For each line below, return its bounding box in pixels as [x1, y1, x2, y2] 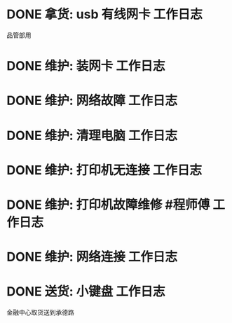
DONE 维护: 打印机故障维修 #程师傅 [6, 197, 210, 212]
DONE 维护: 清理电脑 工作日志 [6, 128, 178, 144]
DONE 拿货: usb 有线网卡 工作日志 [6, 6, 203, 22]
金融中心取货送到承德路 [6, 308, 74, 316]
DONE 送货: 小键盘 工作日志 [6, 284, 165, 300]
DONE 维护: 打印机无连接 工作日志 [6, 162, 203, 178]
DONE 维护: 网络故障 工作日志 [6, 92, 178, 109]
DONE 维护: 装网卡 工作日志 [6, 58, 165, 74]
